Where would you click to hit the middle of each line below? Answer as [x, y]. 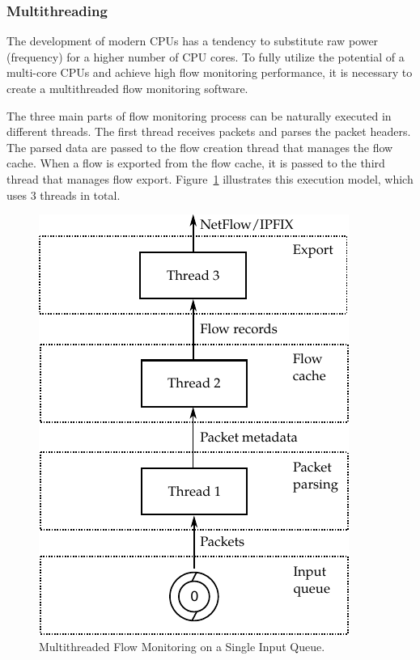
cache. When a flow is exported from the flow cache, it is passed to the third [196, 163]
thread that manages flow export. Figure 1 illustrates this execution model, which [210, 178]
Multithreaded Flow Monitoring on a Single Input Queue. [182, 646]
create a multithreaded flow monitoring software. [127, 88]
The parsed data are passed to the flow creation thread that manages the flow [200, 147]
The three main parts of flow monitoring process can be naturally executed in [199, 115]
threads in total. [80, 195]
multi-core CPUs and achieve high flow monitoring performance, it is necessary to [210, 72]
